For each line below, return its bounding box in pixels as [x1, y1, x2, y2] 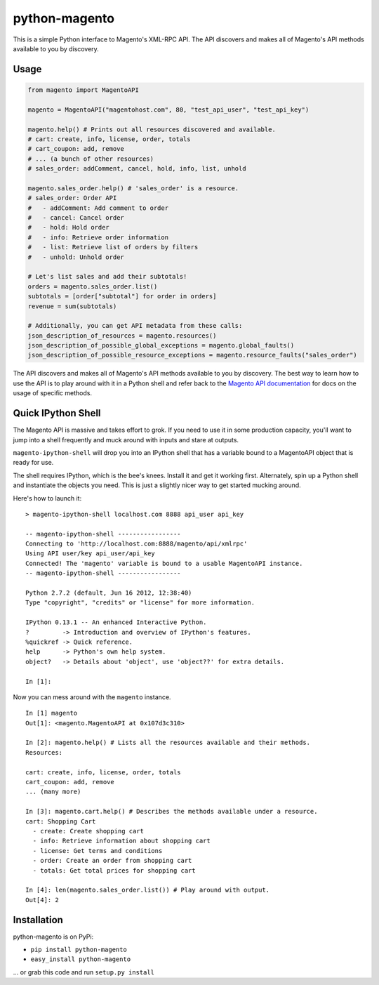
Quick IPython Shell [13, 407, 101, 419]
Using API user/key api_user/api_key [25, 550, 156, 557]
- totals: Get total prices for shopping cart [32, 866, 196, 874]
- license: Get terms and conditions [32, 847, 163, 854]
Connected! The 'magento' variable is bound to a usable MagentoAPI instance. [25, 559, 303, 567]
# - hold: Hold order [27, 223, 110, 232]
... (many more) [25, 788, 81, 796]
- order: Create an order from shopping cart [32, 857, 192, 865]
